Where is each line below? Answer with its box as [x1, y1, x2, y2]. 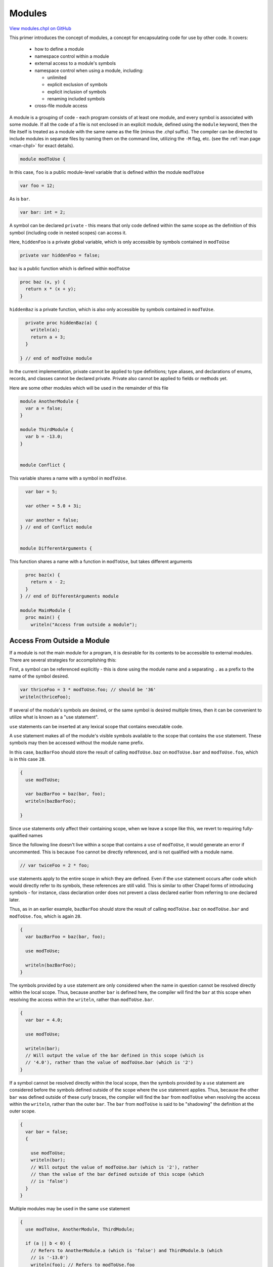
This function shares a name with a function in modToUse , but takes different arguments [9, 558, 193, 565]
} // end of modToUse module [20, 355, 93, 361]
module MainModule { [20, 608, 71, 613]
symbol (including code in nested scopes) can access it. [9, 230, 127, 236]
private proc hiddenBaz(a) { [25, 320, 98, 325]
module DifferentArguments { [20, 545, 93, 551]
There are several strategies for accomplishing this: [9, 657, 117, 663]
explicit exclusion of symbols [47, 82, 108, 88]
